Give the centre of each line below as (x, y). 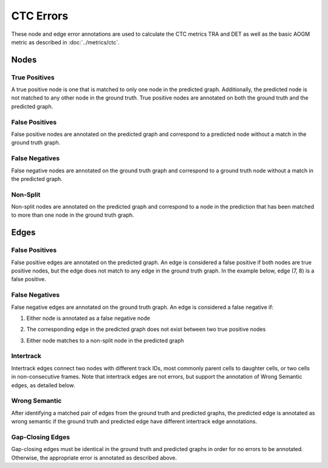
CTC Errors (40, 16)
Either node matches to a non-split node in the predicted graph (105, 341)
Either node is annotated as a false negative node (88, 318)
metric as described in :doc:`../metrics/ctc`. (65, 42)
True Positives (33, 77)
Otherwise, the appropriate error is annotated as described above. (94, 458)
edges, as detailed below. (43, 385)
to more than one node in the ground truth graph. (73, 215)
